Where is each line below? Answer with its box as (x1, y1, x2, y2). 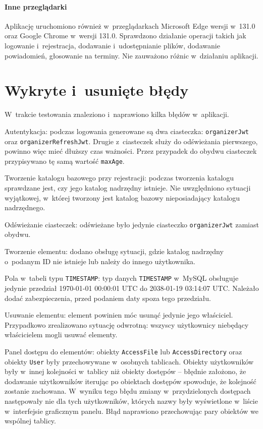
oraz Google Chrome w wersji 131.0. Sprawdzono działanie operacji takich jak (5, 30, 246, 41)
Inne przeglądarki (5, 1, 67, 12)
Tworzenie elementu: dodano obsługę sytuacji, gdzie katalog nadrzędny (5, 246, 224, 257)
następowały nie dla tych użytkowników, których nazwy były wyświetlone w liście (5, 395, 258, 406)
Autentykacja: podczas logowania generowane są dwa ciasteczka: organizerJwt (5, 126, 249, 136)
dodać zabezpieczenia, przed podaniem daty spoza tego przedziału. (5, 292, 211, 303)
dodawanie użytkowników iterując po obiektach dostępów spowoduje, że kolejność (5, 376, 256, 386)
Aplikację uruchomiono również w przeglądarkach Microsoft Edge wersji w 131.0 (5, 20, 255, 31)
